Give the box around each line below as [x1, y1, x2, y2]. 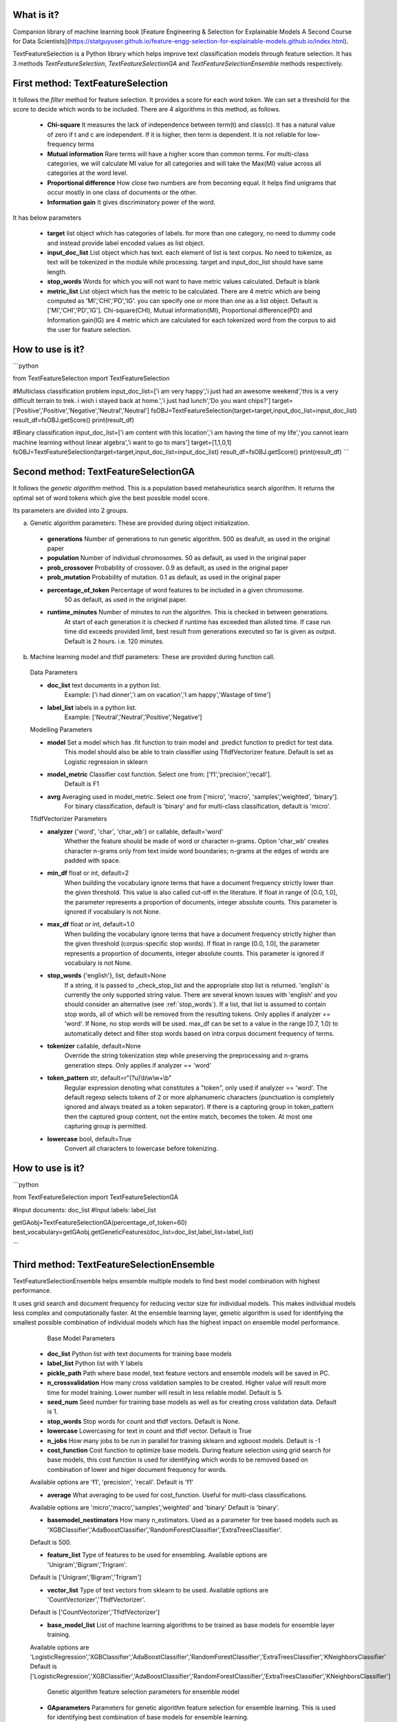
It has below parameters [12, 214, 82, 222]
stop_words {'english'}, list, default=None [47, 971, 167, 979]
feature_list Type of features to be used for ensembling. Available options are [47, 1550, 268, 1559]
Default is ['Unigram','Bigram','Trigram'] [30, 1573, 142, 1581]
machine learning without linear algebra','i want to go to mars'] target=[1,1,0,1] [12, 438, 232, 446]
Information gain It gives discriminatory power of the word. [47, 198, 216, 206]
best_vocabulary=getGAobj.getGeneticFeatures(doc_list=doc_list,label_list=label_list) [12, 1228, 254, 1236]
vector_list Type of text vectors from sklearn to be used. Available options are [47, 1586, 268, 1594]
